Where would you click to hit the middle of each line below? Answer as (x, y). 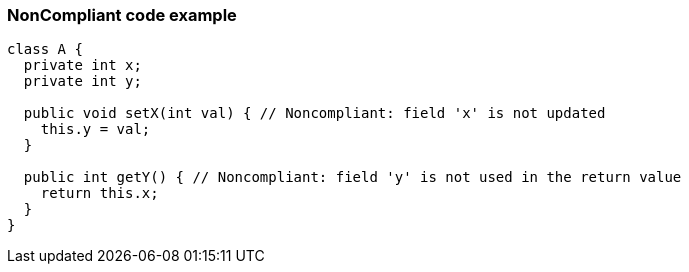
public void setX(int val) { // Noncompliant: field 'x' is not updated (314, 113)
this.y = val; (95, 129)
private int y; (82, 81)
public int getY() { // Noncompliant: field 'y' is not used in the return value (352, 177)
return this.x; (99, 193)
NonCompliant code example (122, 15)
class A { (45, 49)
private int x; (82, 65)
